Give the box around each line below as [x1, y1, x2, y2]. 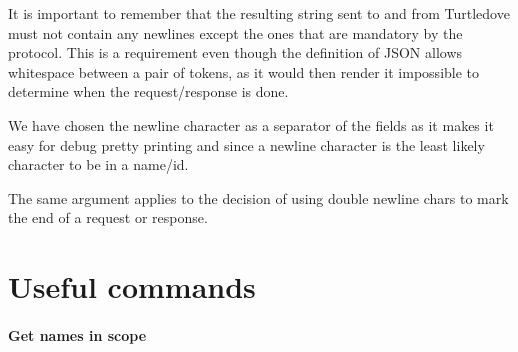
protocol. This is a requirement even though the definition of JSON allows [8, 42, 463, 63]
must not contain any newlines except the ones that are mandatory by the [8, 22, 463, 43]
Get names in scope [8, 324, 147, 345]
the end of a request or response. [8, 207, 208, 228]
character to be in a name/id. [8, 154, 189, 175]
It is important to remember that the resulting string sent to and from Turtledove [8, 3, 510, 23]
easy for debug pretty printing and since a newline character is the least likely [8, 134, 485, 155]
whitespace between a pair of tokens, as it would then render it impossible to [8, 61, 480, 82]
